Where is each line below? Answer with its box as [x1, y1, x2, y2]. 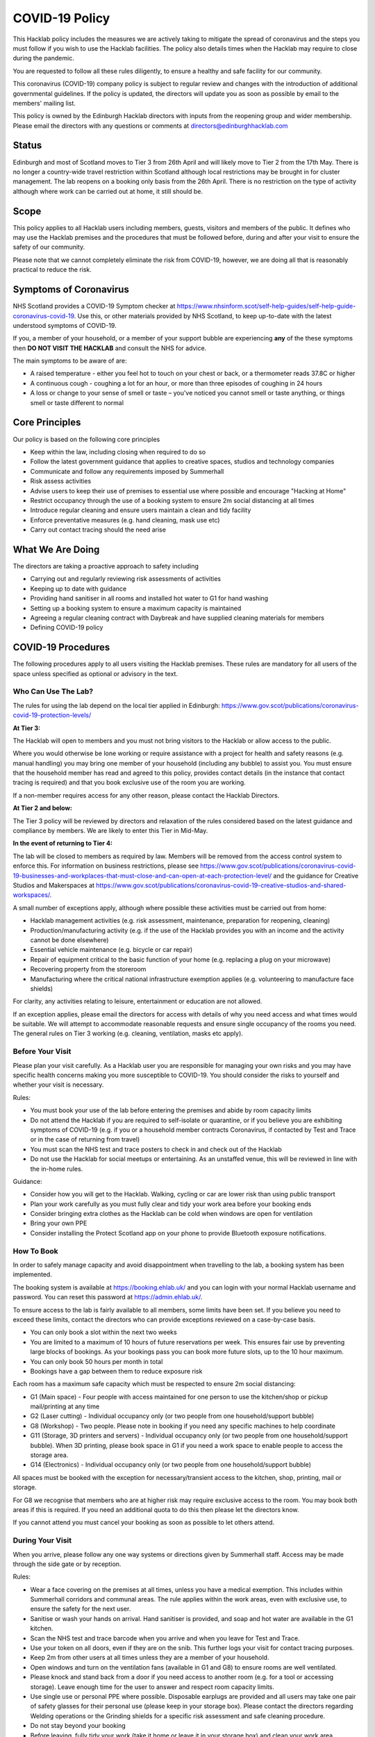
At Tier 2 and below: [12, 804, 73, 812]
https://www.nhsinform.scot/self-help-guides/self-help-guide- [176, 302, 356, 311]
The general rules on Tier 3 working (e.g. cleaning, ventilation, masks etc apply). [12, 1029, 243, 1038]
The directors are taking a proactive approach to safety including [12, 561, 199, 570]
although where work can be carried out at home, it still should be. [12, 187, 203, 195]
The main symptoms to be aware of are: [12, 356, 128, 365]
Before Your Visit [12, 1046, 72, 1056]
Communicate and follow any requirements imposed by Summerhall [30, 467, 224, 475]
